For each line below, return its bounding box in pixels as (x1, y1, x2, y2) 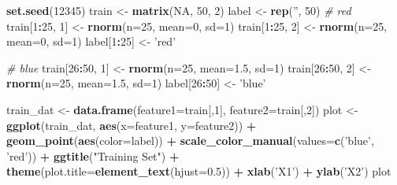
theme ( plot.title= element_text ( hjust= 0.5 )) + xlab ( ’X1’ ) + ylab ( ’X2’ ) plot (6, 163, 391, 179)
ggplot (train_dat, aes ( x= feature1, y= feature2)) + (6, 117, 257, 133)
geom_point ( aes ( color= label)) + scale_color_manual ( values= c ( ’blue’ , (6, 132, 374, 149)
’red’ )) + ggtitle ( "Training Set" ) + (6, 147, 180, 164)
